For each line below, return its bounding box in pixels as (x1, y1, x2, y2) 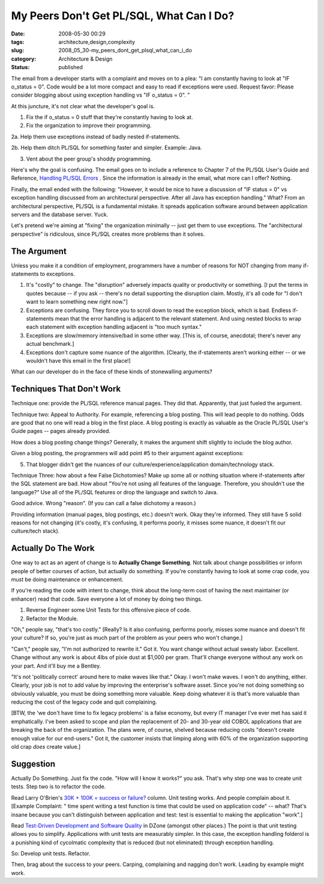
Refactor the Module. (26, 615, 79, 622)
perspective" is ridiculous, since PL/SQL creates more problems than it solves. (11, 230, 205, 238)
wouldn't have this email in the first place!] (26, 357, 131, 364)
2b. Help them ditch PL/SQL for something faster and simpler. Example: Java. (11, 144, 202, 152)
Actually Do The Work (11, 543, 95, 553)
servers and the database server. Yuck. (11, 210, 109, 218)
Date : (11, 30, 25, 37)
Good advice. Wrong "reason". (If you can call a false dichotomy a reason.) (11, 500, 196, 507)
